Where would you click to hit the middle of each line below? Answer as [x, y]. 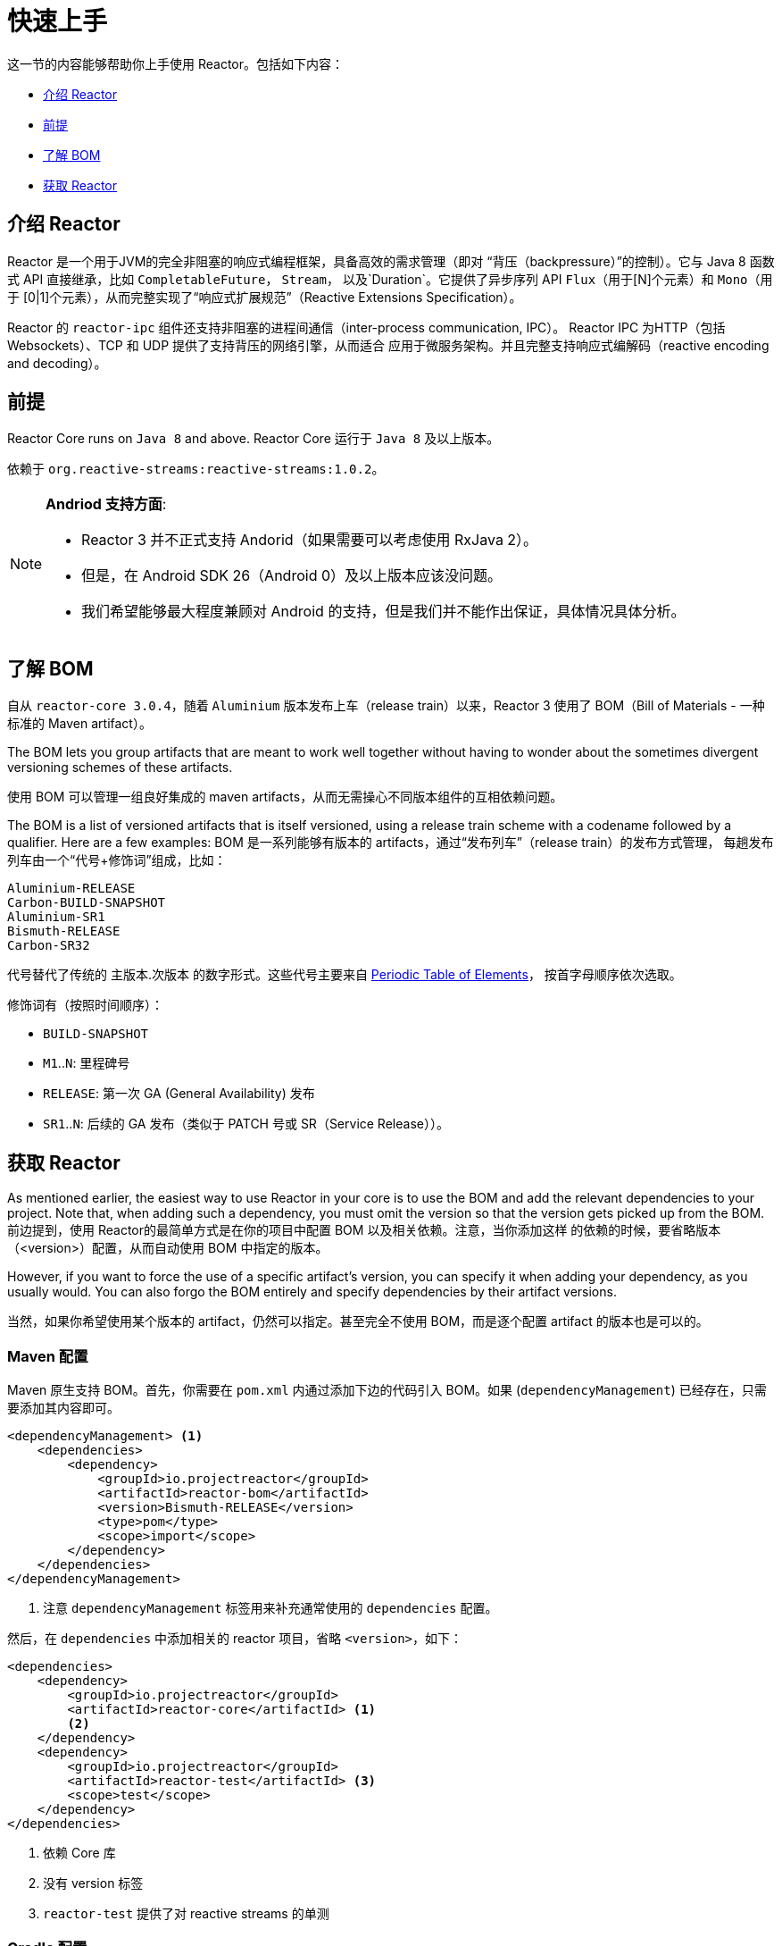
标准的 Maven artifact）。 [79, 724]
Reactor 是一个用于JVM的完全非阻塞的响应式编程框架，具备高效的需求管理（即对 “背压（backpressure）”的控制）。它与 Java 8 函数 [391, 261]
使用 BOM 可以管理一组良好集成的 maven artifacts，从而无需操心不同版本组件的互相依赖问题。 [285, 797]
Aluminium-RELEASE [71, 889]
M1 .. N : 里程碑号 [87, 1063]
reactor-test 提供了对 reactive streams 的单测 [186, 1913]
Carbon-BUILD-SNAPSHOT [87, 903]
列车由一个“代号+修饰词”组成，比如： [117, 860]
